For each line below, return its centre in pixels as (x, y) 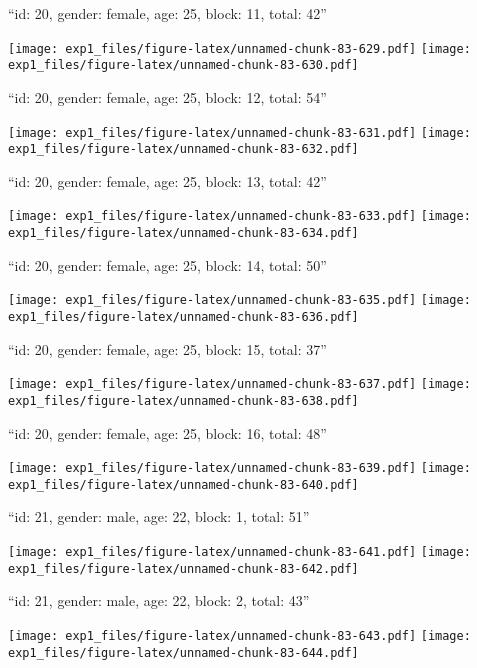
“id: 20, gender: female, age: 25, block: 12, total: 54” (167, 96)
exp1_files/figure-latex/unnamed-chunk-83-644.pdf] (183, 652)
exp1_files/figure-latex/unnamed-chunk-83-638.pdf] (183, 400)
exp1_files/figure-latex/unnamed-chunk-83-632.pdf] (183, 149)
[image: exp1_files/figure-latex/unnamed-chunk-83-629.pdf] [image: (239, 48)
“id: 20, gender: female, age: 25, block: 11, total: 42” (167, 13)
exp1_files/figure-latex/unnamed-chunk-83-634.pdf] (183, 233)
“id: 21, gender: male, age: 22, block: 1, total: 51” (159, 516)
